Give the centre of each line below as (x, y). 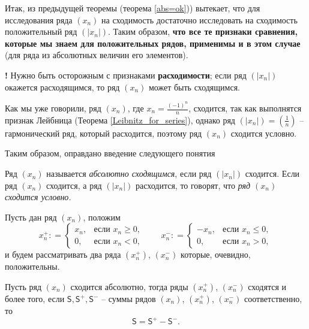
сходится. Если (272, 173)
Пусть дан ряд (31, 217)
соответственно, (273, 299)
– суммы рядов (129, 299)
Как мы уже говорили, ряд (53, 108)
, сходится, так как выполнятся (245, 108)
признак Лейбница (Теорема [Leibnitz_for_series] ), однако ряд (120, 120)
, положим (102, 217)
